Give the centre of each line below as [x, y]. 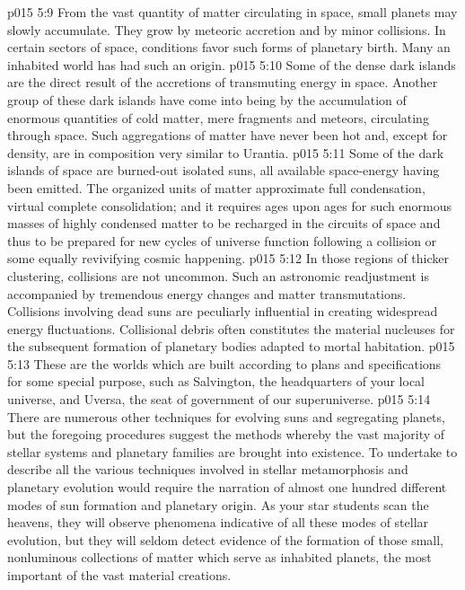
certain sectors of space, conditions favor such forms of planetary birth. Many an [229, 47]
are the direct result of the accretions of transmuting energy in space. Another [223, 82]
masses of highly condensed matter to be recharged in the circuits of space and [224, 223]
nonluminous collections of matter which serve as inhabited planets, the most [219, 557]
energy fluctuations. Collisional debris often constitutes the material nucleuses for [231, 328]
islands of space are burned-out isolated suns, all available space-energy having [224, 170]
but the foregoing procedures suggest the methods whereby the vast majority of [226, 434]
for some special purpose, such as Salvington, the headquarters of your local [216, 381]
